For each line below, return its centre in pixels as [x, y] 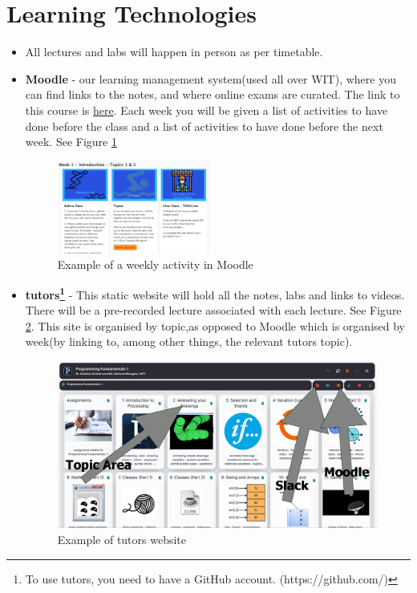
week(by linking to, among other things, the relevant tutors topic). [189, 341]
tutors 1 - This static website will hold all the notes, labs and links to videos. [215, 293]
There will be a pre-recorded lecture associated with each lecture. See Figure [213, 310]
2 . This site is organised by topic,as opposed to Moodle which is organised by [215, 325]
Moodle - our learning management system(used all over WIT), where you [211, 78]
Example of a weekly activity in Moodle [155, 264]
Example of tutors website [122, 539]
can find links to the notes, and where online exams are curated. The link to [213, 94]
